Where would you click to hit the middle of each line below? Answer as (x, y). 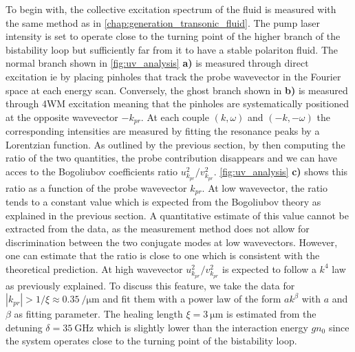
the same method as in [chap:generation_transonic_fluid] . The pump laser (163, 22)
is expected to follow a (269, 268)
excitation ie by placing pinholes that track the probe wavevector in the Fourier (173, 76)
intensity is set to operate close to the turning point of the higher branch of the (173, 36)
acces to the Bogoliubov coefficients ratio (92, 171)
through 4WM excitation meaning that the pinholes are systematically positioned (177, 103)
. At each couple (175, 117)
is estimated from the (271, 314)
